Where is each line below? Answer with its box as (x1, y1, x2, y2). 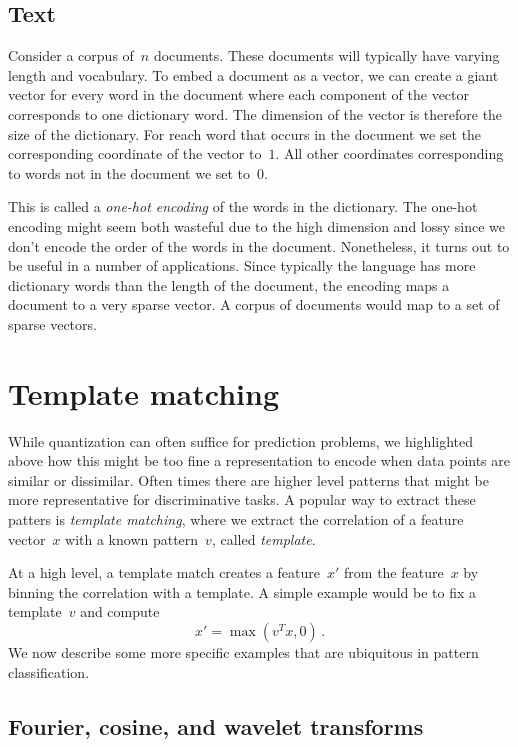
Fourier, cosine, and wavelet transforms (8, 710, 424, 741)
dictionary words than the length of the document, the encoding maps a (8, 274, 450, 295)
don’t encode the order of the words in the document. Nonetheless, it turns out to (8, 235, 510, 256)
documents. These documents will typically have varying (153, 45, 500, 66)
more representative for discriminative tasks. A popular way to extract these (8, 489, 476, 510)
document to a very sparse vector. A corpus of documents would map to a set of (8, 294, 500, 315)
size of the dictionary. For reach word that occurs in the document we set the (8, 123, 482, 144)
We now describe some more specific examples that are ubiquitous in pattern (8, 641, 479, 662)
